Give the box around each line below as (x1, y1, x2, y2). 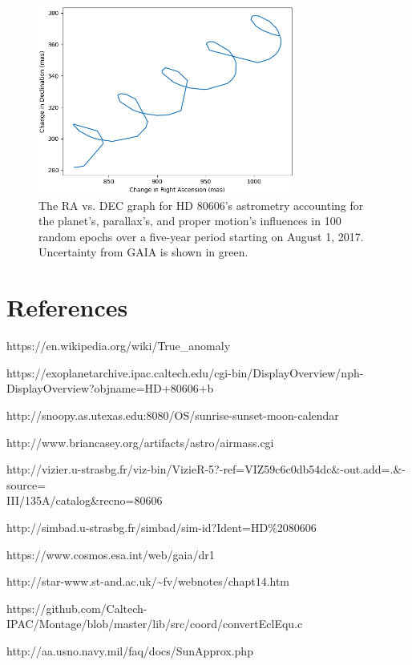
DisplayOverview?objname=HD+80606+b (6, 380, 214, 397)
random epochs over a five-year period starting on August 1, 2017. (38, 228, 364, 244)
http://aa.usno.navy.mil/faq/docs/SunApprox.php (6, 642, 253, 659)
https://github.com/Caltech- (6, 599, 147, 616)
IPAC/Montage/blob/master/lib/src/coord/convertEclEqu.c (6, 615, 303, 632)
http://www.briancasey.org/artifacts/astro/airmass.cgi (6, 433, 274, 450)
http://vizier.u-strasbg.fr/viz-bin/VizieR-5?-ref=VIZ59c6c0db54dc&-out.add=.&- (6, 461, 406, 478)
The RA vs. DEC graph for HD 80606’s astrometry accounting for (38, 196, 364, 213)
